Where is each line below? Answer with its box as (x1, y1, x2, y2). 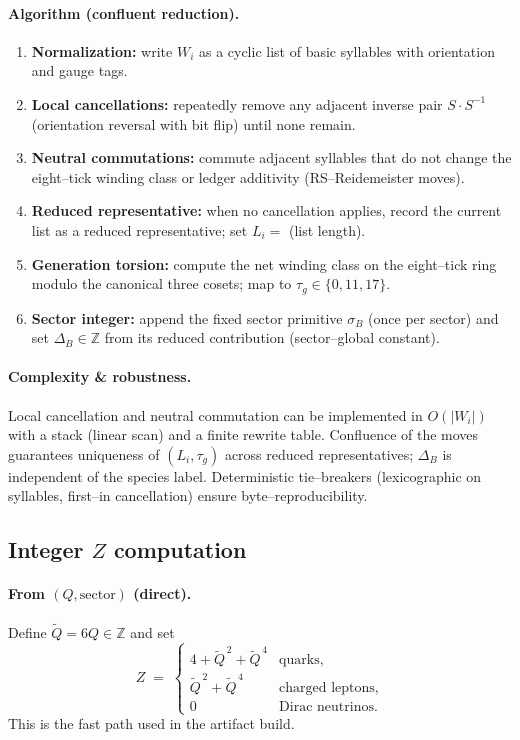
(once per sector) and (368, 307, 499, 328)
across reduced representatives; (224, 443, 414, 464)
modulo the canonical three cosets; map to (31, 273, 292, 294)
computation (113, 534, 247, 565)
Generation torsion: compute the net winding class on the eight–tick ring (31, 253, 497, 274)
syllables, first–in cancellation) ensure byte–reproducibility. (8, 485, 368, 506)
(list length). (288, 219, 366, 240)
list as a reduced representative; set (31, 219, 248, 240)
